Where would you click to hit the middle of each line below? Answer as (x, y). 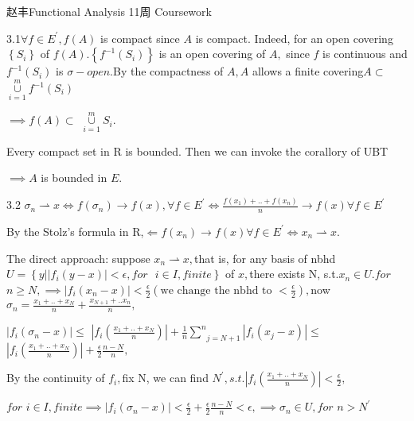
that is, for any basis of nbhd (265, 258)
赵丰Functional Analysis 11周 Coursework (109, 11)
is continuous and (365, 54)
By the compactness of (168, 71)
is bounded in (74, 178)
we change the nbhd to (216, 290)
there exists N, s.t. (294, 274)
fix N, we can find (165, 378)
